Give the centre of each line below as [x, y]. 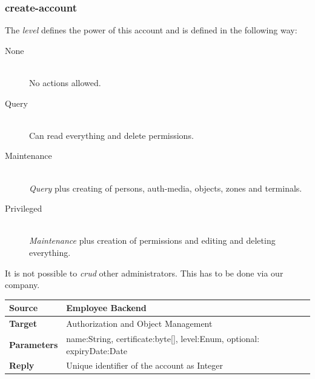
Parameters [34, 344]
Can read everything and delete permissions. [111, 135]
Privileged [24, 208]
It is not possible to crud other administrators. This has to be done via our [144, 273]
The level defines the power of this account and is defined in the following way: [151, 30]
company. [22, 285]
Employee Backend [106, 308]
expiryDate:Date [97, 350]
